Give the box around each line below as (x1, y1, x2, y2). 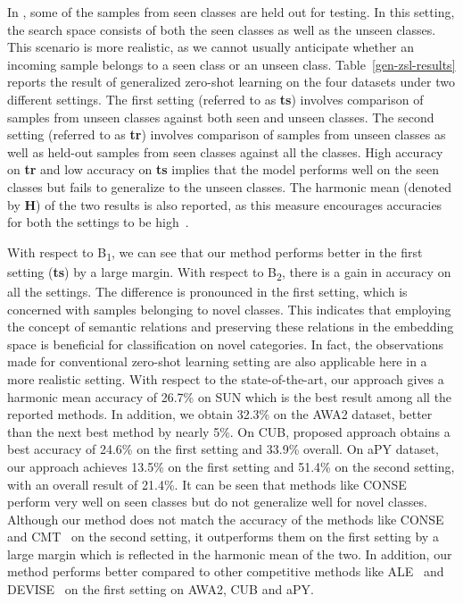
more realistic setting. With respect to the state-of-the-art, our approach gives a (7, 369, 444, 388)
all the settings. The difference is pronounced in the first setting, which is (7, 281, 408, 300)
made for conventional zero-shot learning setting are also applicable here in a (7, 352, 427, 371)
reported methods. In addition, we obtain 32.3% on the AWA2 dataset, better (7, 405, 433, 424)
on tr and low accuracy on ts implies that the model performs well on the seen (7, 160, 439, 179)
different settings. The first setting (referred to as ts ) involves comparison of (7, 89, 424, 108)
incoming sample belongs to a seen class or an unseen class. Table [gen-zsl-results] (7, 55, 456, 73)
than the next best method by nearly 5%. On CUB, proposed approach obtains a (7, 422, 451, 440)
